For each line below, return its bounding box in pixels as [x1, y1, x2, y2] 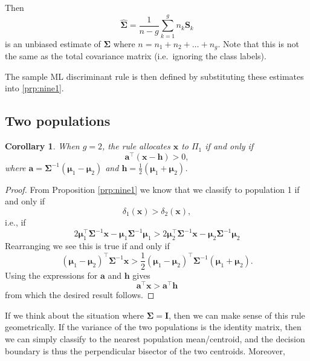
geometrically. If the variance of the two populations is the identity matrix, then [5, 320, 302, 333]
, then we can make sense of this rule [169, 308, 305, 321]
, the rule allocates [102, 140, 170, 152]
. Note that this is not [218, 37, 299, 50]
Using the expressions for [5, 268, 98, 281]
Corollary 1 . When [5, 140, 80, 152]
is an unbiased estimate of [5, 37, 101, 50]
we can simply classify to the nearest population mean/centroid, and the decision [5, 333, 305, 345]
